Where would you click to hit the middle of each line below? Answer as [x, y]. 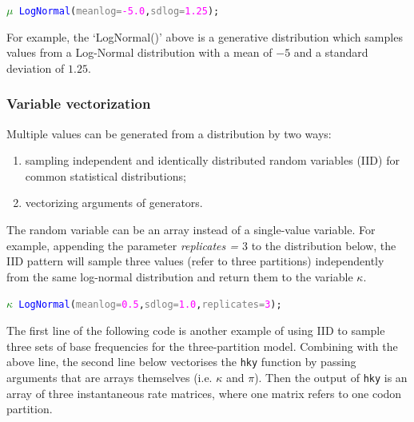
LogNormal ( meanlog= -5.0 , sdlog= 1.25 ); [119, 11]
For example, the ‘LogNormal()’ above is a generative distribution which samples [205, 36]
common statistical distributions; [105, 175]
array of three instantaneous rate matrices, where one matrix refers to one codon [204, 393]
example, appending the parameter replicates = [122, 245]
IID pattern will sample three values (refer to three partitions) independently [195, 261]
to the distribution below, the [324, 245]
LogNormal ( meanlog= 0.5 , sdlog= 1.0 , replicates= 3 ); [150, 305]
